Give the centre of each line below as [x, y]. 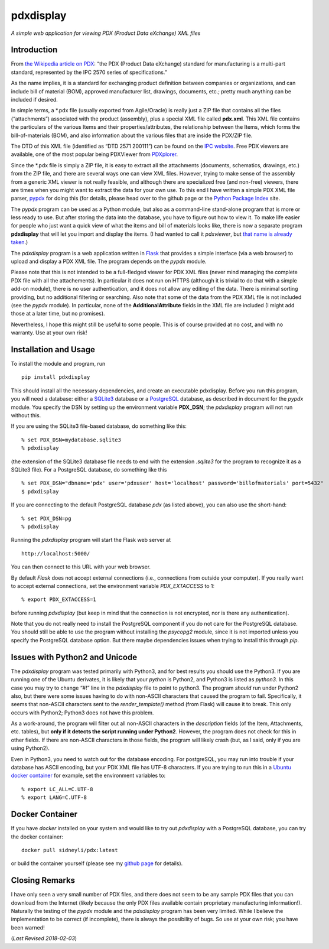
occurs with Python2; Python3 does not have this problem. [82, 713]
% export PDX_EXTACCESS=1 [59, 599]
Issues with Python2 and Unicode [74, 657]
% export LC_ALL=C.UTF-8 [57, 789]
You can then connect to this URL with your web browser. [81, 567]
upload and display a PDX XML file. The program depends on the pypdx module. [109, 261]
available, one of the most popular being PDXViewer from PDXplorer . [95, 154]
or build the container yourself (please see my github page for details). [97, 863]
